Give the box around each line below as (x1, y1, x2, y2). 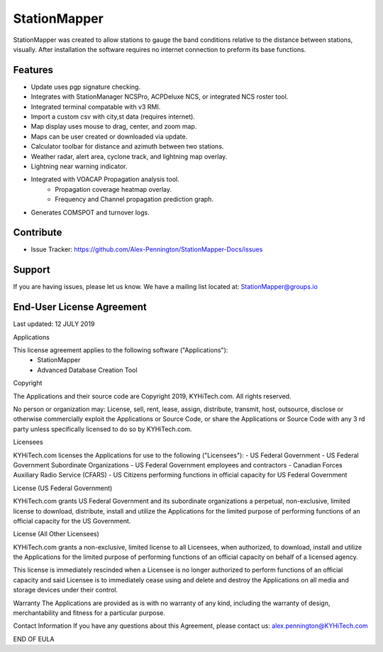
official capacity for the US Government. (13, 516, 131, 525)
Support (13, 263, 50, 276)
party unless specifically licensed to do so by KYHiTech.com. (13, 425, 192, 433)
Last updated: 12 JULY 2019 (13, 320, 95, 328)
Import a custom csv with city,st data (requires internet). (30, 112, 195, 121)
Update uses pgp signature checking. (30, 82, 141, 91)
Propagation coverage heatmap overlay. (55, 185, 172, 193)
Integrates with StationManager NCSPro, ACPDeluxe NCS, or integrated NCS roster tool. (30, 92, 289, 101)
